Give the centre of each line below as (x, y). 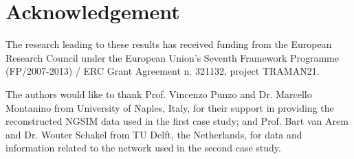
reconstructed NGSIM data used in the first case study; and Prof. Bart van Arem (177, 121)
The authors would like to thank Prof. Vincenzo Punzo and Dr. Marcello (159, 94)
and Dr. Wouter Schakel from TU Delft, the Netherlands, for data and (154, 134)
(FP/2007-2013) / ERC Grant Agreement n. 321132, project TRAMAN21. (163, 71)
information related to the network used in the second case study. (143, 148)
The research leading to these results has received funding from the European (169, 44)
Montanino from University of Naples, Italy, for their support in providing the (170, 107)
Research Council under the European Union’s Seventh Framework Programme (172, 57)
